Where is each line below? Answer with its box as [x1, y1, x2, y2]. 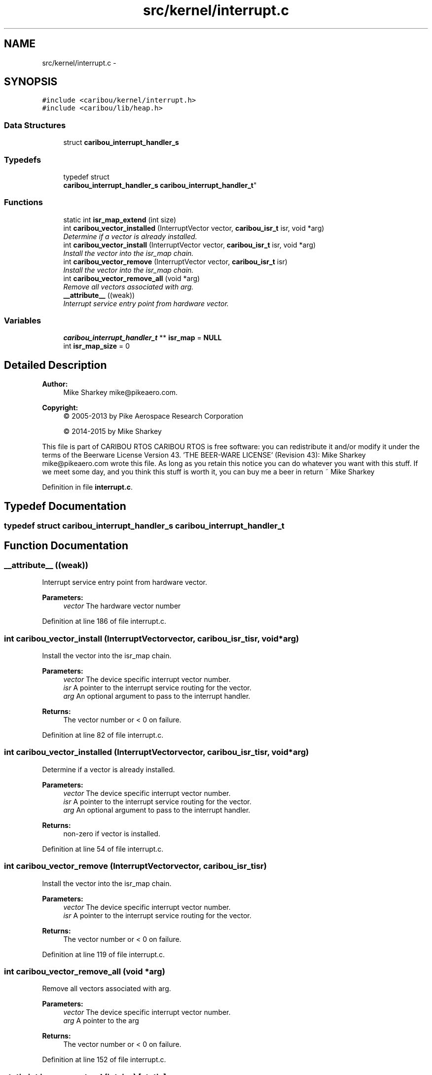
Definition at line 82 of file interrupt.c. [42, 731, 164, 740]
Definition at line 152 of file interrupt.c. [42, 1055, 166, 1064]
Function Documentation [4, 539, 128, 552]
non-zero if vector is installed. [63, 829, 160, 838]
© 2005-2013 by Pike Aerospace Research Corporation [63, 412, 244, 421]
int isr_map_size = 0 [63, 342, 130, 351]
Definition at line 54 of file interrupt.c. [42, 844, 164, 853]
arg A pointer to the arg [63, 1016, 139, 1025]
